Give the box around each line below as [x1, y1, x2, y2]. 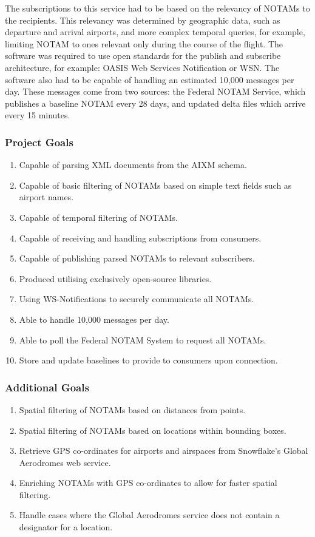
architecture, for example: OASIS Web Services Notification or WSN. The [5, 61, 280, 73]
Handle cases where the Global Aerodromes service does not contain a [19, 508, 280, 521]
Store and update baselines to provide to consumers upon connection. [19, 354, 278, 366]
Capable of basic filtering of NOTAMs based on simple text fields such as [19, 178, 292, 191]
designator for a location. [19, 521, 113, 533]
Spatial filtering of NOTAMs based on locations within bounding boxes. [19, 424, 286, 436]
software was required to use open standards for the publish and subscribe [5, 49, 281, 62]
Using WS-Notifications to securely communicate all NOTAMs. [19, 292, 254, 305]
